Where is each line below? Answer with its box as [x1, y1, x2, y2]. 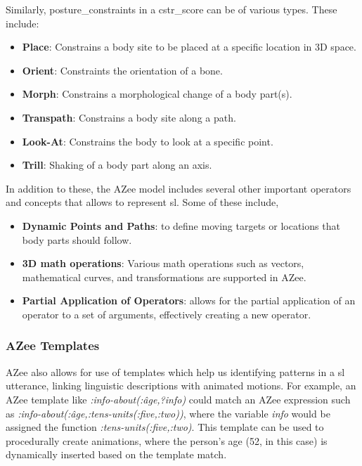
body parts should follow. [22, 232, 132, 247]
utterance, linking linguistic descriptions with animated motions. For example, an [6, 378, 356, 393]
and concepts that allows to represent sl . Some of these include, [6, 195, 279, 209]
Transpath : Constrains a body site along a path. [22, 110, 236, 124]
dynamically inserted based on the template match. [6, 447, 227, 462]
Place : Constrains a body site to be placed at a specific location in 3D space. [22, 39, 356, 54]
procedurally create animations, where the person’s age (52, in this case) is [6, 433, 328, 448]
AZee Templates [6, 337, 100, 354]
